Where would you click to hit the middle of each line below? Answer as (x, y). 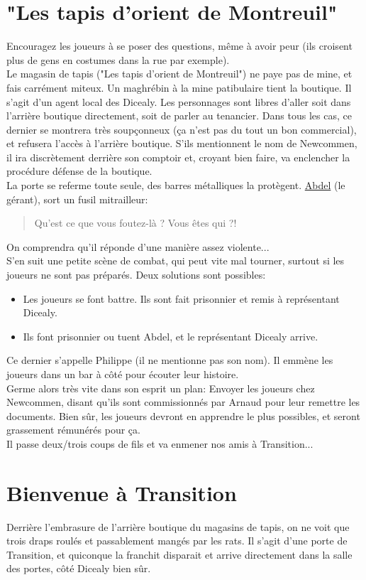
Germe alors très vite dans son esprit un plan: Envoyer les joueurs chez (161, 388)
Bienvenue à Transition (122, 492)
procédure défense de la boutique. (79, 171)
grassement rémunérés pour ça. (73, 430)
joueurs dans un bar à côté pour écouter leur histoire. (123, 374)
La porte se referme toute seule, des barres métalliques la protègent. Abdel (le (176, 185)
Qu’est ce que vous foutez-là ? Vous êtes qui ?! (135, 223)
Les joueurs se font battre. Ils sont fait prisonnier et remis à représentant (181, 298)
